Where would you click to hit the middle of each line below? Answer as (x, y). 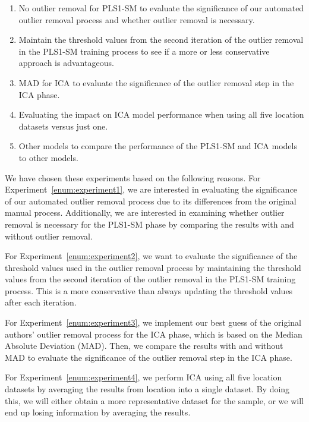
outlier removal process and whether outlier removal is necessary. (137, 19)
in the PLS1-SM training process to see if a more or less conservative (144, 51)
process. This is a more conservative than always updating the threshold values (149, 290)
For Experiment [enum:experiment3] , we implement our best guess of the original (153, 322)
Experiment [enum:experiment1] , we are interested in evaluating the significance (151, 189)
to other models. (48, 157)
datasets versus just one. (63, 126)
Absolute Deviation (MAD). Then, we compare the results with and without (144, 346)
